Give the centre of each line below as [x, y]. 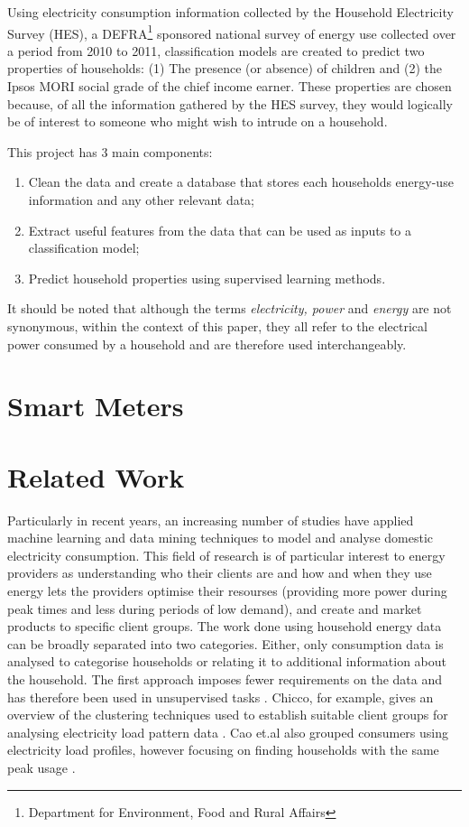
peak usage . [41, 767]
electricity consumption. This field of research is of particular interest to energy [226, 555]
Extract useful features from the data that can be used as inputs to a [220, 230]
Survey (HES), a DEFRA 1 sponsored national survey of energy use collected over [232, 32]
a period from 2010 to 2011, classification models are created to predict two [216, 50]
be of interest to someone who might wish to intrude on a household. [198, 121]
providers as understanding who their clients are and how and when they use [220, 573]
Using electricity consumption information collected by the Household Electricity [230, 12]
